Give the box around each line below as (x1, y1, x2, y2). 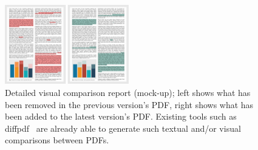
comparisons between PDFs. (5, 134, 109, 146)
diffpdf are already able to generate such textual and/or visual (5, 121, 241, 134)
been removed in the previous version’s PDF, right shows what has (5, 98, 254, 111)
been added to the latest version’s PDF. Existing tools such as (5, 110, 237, 123)
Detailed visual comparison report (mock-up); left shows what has (5, 86, 251, 98)
